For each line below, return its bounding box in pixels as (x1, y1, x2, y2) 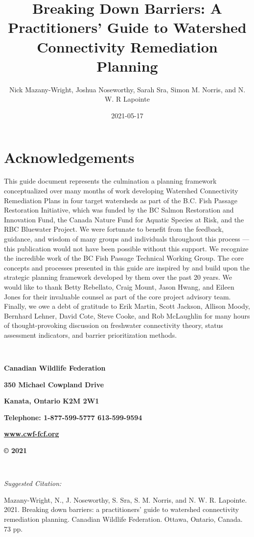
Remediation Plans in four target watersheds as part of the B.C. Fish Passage (4, 195, 237, 205)
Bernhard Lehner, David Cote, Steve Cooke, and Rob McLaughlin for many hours (4, 310, 250, 321)
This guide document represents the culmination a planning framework (4, 176, 217, 186)
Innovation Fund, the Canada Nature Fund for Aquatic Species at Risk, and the (4, 214, 244, 224)
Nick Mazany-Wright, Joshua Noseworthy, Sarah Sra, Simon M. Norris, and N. (9, 84, 246, 94)
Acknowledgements (4, 147, 135, 167)
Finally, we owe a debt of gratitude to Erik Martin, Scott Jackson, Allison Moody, (4, 301, 250, 311)
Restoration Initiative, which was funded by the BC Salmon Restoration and (4, 205, 234, 215)
